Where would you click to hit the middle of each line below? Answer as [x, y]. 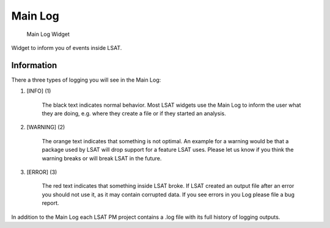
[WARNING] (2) [46, 127]
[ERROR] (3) [42, 172]
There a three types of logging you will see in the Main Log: [86, 80]
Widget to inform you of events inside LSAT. [67, 48]
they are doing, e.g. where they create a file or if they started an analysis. [134, 113]
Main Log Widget [48, 34]
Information [34, 65]
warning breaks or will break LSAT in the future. [102, 158]
